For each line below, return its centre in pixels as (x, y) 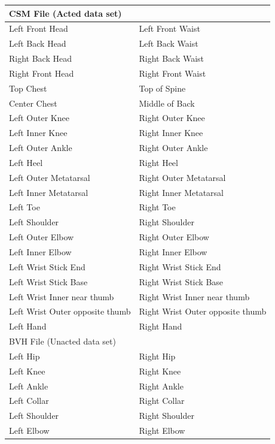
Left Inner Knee (38, 133)
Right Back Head (40, 58)
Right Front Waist (172, 73)
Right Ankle (161, 386)
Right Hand (161, 326)
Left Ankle (29, 386)
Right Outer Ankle (173, 148)
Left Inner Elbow (40, 252)
